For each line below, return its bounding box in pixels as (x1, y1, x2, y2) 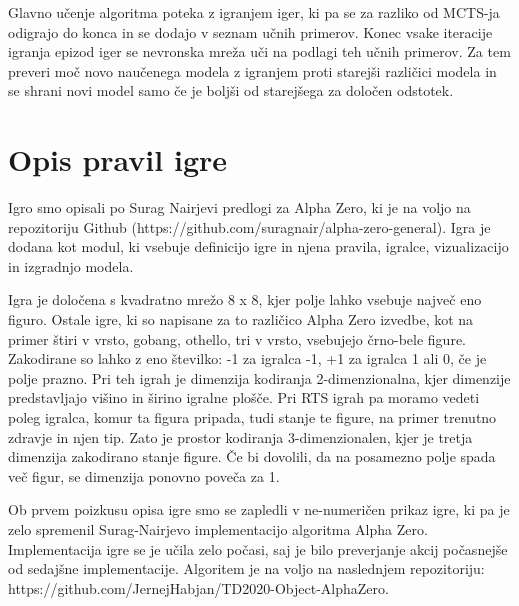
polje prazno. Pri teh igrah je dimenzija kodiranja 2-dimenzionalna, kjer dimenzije (8, 367, 511, 388)
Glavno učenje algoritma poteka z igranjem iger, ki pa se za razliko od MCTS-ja (8, 2, 500, 22)
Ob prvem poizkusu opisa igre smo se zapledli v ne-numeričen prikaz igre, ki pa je (8, 499, 510, 520)
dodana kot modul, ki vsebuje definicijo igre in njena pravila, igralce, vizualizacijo (8, 236, 509, 257)
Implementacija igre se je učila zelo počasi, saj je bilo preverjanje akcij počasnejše (8, 538, 508, 559)
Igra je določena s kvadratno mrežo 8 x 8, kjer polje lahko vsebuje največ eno (8, 289, 482, 310)
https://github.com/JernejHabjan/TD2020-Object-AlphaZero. (8, 577, 389, 598)
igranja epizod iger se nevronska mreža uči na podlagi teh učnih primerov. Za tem (8, 41, 511, 62)
